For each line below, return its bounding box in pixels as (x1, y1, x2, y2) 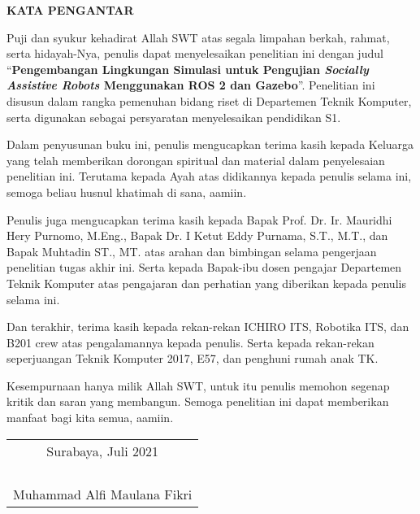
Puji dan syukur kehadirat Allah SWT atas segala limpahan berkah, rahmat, (6, 28, 390, 46)
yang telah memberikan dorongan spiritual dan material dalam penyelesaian (6, 151, 385, 168)
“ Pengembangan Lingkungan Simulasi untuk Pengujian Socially (6, 60, 369, 77)
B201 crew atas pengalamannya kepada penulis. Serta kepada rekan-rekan (6, 333, 375, 351)
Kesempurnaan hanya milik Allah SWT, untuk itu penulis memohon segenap (6, 377, 390, 394)
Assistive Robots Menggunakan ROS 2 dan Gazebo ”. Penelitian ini (6, 76, 375, 94)
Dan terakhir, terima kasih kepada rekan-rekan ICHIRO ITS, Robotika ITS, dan (6, 318, 409, 335)
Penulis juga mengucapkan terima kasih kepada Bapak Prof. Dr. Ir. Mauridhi (6, 211, 392, 228)
